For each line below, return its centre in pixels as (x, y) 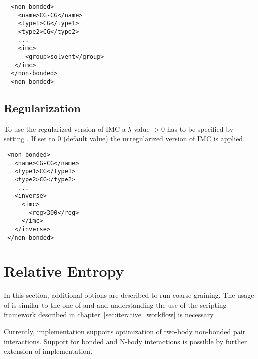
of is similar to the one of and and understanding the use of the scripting (115, 304)
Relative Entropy (64, 271)
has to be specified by (200, 128)
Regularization (42, 107)
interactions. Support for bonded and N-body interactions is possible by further (126, 341)
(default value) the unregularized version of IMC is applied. (154, 138)
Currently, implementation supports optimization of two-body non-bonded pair (125, 331)
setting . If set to (30, 138)
